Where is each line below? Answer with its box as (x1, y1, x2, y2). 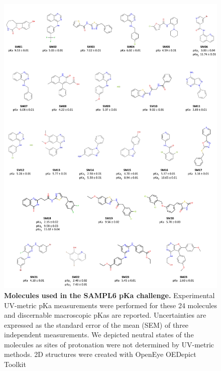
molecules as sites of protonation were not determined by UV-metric (4, 339, 214, 349)
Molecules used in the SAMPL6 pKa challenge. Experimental (4, 290, 215, 300)
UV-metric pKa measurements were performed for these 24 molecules (4, 300, 217, 310)
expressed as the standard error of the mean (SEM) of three (4, 319, 189, 330)
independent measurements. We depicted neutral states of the (4, 329, 194, 340)
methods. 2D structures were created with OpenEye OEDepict (4, 349, 196, 359)
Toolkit (4, 359, 26, 369)
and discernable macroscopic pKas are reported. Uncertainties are (4, 310, 206, 320)
